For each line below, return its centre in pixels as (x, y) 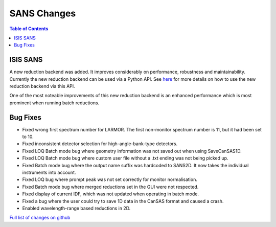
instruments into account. (49, 173)
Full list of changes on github (40, 218)
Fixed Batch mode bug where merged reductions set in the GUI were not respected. (110, 187)
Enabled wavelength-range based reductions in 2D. (76, 208)
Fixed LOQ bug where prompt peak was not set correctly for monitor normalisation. (110, 179)
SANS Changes (43, 13)
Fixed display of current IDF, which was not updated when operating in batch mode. (111, 194)
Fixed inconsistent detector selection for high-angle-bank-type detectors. (100, 144)
